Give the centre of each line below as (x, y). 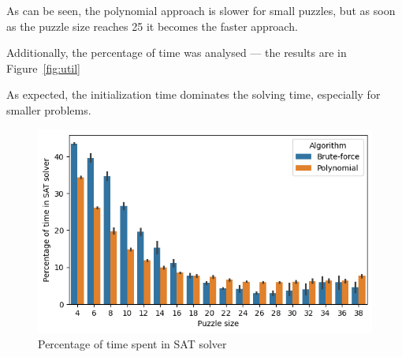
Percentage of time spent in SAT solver (132, 344)
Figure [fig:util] (44, 68)
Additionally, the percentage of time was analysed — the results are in (177, 53)
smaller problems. (49, 109)
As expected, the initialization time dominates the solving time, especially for (194, 94)
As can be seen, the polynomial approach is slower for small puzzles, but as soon (201, 10)
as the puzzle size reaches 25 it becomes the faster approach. (152, 26)
